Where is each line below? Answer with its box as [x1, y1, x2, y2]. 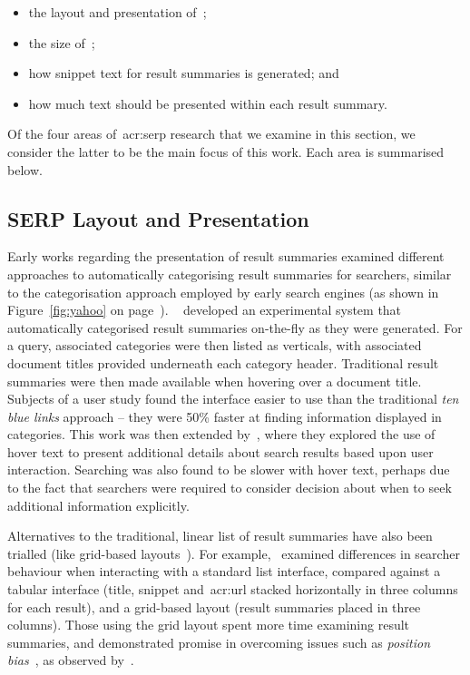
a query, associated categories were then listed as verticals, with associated [7, 336, 422, 355]
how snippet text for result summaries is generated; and [28, 64, 339, 83]
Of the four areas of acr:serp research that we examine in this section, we [7, 124, 416, 143]
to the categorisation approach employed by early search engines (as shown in [7, 282, 439, 301]
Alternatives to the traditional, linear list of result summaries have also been [7, 526, 433, 545]
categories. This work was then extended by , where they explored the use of [7, 425, 436, 444]
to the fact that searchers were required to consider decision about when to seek [7, 478, 452, 497]
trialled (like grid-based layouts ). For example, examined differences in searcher [7, 543, 460, 562]
